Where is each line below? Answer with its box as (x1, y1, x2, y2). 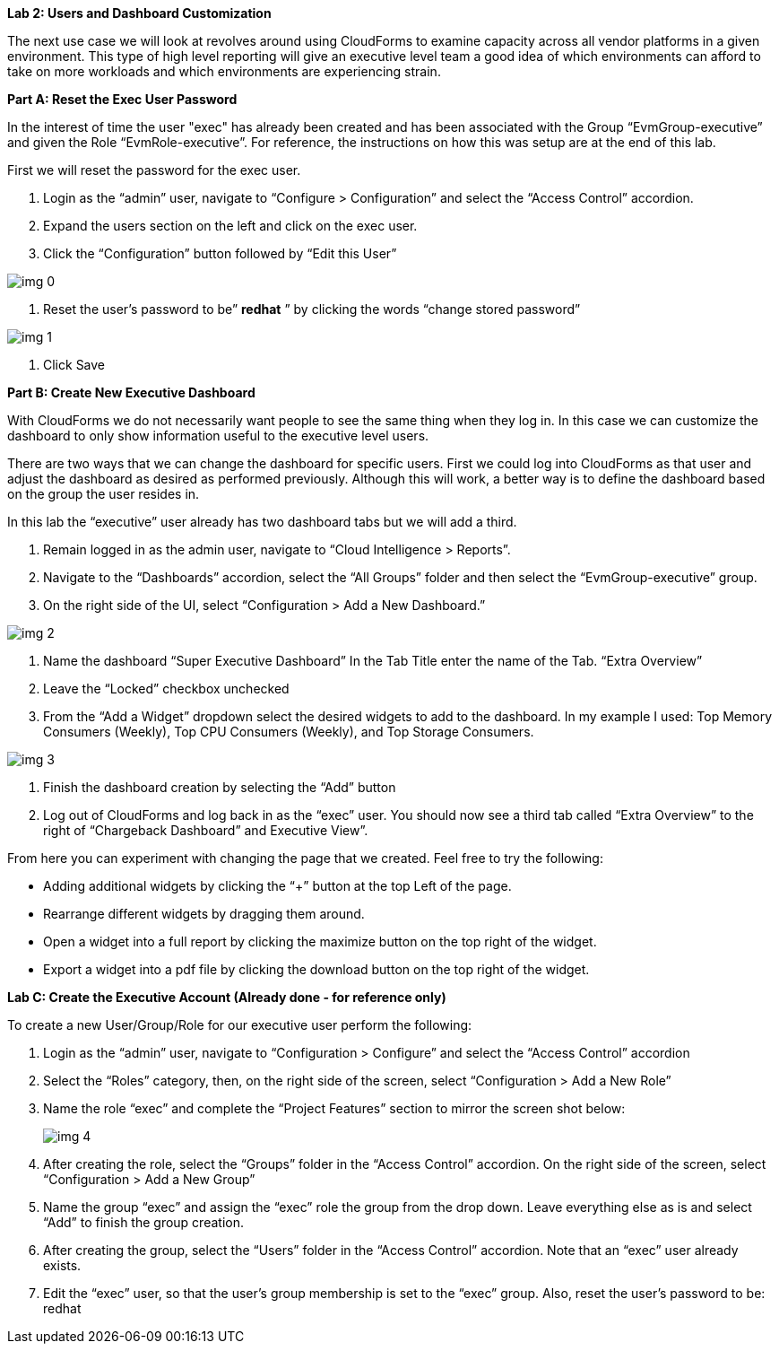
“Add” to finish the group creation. (43, 1215, 244, 1230)
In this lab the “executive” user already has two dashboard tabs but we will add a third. (7, 514, 517, 529)
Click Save (43, 357, 106, 372)
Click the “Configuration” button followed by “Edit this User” (43, 246, 397, 261)
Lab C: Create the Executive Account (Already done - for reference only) (7, 989, 446, 1005)
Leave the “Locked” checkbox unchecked (43, 681, 290, 696)
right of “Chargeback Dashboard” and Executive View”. (43, 823, 368, 838)
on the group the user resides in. (7, 486, 200, 501)
